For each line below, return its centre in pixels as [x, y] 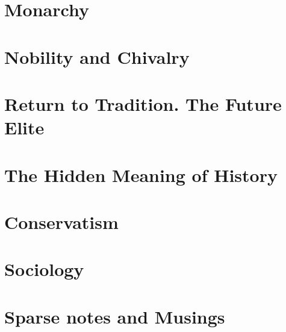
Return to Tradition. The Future [143, 103]
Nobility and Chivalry [97, 56]
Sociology [44, 269]
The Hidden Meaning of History [141, 174]
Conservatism [61, 221]
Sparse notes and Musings [115, 316]
